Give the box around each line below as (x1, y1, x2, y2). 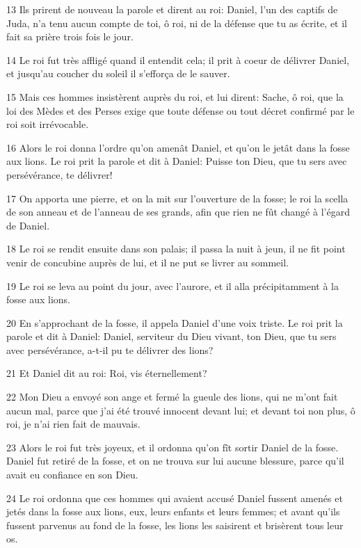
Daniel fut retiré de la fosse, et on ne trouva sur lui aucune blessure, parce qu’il (6, 453, 344, 468)
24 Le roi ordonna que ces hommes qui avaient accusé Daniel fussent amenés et (6, 490, 343, 505)
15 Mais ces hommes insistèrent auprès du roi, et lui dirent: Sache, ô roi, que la (6, 89, 344, 104)
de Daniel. (6, 218, 50, 232)
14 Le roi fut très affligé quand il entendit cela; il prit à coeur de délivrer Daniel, (6, 52, 350, 67)
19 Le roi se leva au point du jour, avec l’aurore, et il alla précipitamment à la (6, 278, 339, 293)
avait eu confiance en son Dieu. (6, 467, 138, 482)
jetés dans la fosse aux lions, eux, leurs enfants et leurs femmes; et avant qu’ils (6, 504, 340, 519)
